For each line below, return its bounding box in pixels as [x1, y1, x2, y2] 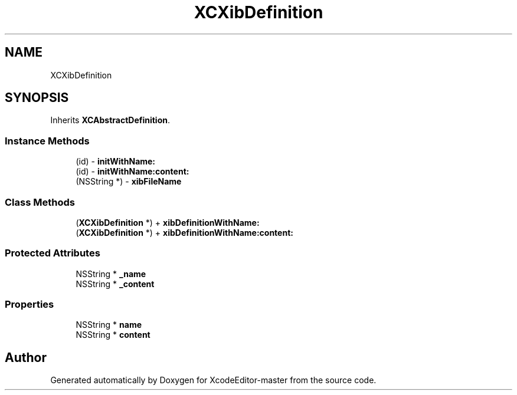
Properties [5, 298, 54, 311]
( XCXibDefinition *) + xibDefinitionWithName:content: [76, 227, 293, 238]
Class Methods [5, 196, 75, 208]
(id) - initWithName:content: [76, 166, 189, 177]
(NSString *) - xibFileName [76, 176, 182, 187]
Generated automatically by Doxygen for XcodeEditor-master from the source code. [50, 375, 377, 386]
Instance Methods [5, 134, 90, 147]
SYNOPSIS [5, 90, 69, 106]
